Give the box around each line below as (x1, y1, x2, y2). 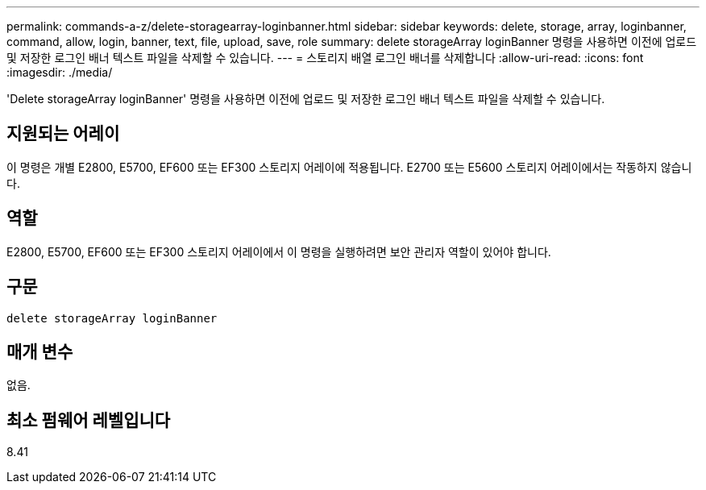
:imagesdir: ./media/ (6, 65, 113, 79)
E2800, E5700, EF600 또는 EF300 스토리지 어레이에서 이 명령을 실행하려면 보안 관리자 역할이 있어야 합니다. (6, 244, 551, 259)
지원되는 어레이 (6, 123, 120, 144)
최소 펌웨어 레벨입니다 (6, 409, 171, 430)
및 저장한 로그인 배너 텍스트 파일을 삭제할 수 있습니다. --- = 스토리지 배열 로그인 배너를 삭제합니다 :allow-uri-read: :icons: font (6, 51, 644, 64)
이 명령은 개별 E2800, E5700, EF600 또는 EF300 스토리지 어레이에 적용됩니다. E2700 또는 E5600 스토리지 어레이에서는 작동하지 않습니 (6, 160, 692, 174)
